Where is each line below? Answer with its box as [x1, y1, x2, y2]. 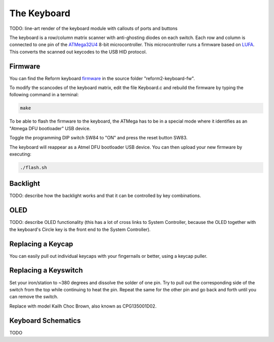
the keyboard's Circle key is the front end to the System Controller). [9, 226, 151, 233]
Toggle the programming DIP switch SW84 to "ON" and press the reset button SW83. [9, 135, 188, 141]
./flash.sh [20, 165, 47, 170]
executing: [9, 151, 31, 157]
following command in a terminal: [9, 92, 79, 98]
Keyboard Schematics [9, 316, 81, 325]
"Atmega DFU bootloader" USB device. [9, 125, 91, 131]
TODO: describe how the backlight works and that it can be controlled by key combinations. [9, 193, 201, 199]
